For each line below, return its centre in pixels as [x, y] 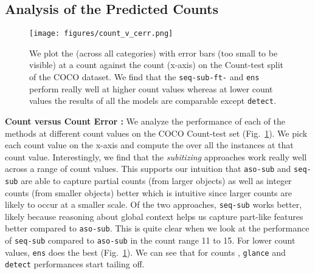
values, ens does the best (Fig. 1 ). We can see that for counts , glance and [145, 252]
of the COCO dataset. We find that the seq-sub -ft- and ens [144, 77]
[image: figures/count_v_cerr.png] [101, 34]
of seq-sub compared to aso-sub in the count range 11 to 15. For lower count [150, 240]
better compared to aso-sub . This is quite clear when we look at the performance [157, 228]
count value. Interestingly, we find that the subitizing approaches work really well [156, 156]
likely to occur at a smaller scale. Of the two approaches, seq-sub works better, [154, 204]
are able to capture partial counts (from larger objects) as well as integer [156, 180]
